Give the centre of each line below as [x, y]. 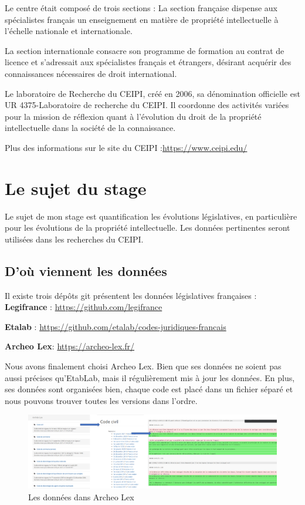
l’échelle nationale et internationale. [69, 31]
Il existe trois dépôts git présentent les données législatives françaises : [131, 295]
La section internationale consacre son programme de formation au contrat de [145, 50]
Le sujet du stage [76, 188]
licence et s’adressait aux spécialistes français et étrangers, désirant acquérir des [148, 62]
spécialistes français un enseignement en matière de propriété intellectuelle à [142, 19]
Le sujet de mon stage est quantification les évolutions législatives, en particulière [151, 216]
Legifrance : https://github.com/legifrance [84, 307]
